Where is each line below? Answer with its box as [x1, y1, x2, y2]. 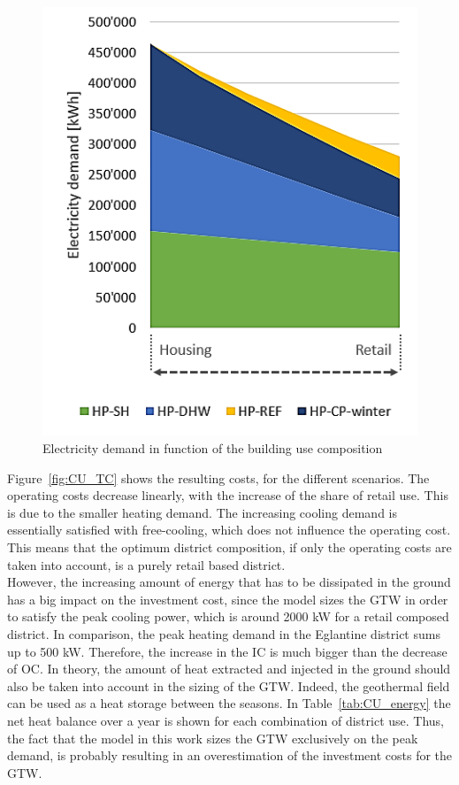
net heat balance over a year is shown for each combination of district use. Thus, [7, 711, 445, 729]
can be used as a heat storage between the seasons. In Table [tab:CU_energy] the [7, 694, 451, 712]
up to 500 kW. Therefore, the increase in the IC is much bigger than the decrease [7, 642, 448, 660]
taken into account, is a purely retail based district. [7, 555, 286, 573]
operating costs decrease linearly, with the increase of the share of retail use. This [7, 486, 448, 504]
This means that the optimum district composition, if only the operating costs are [7, 537, 452, 556]
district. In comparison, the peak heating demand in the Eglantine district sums [7, 624, 440, 643]
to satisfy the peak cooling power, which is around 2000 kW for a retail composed [7, 607, 449, 626]
